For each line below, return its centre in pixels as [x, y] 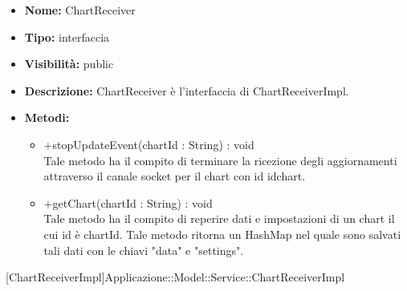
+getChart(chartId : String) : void [128, 202]
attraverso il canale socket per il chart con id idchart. [175, 176]
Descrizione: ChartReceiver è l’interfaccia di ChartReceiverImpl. [187, 90]
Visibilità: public [69, 64]
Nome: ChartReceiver [80, 10]
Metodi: [47, 117]
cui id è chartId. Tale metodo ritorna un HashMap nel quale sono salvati [222, 234]
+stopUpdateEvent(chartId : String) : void [149, 144]
